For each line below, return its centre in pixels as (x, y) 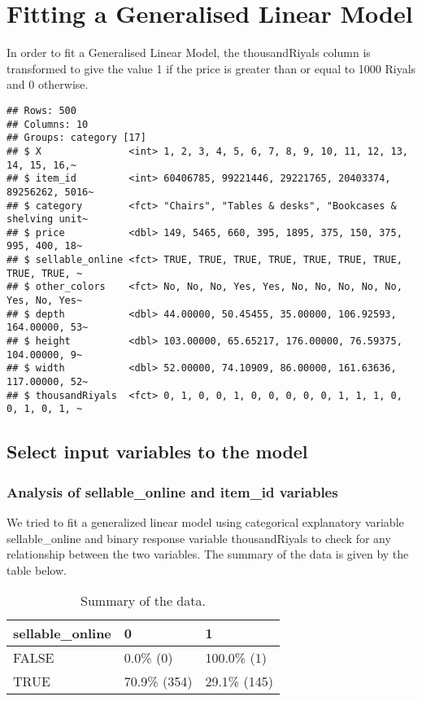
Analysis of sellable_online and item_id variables (172, 491)
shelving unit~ (48, 219)
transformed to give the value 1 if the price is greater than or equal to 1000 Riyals (211, 68)
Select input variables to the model (157, 451)
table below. (37, 570)
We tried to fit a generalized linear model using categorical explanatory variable (205, 522)
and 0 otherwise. (48, 84)
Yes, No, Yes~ (45, 301)
